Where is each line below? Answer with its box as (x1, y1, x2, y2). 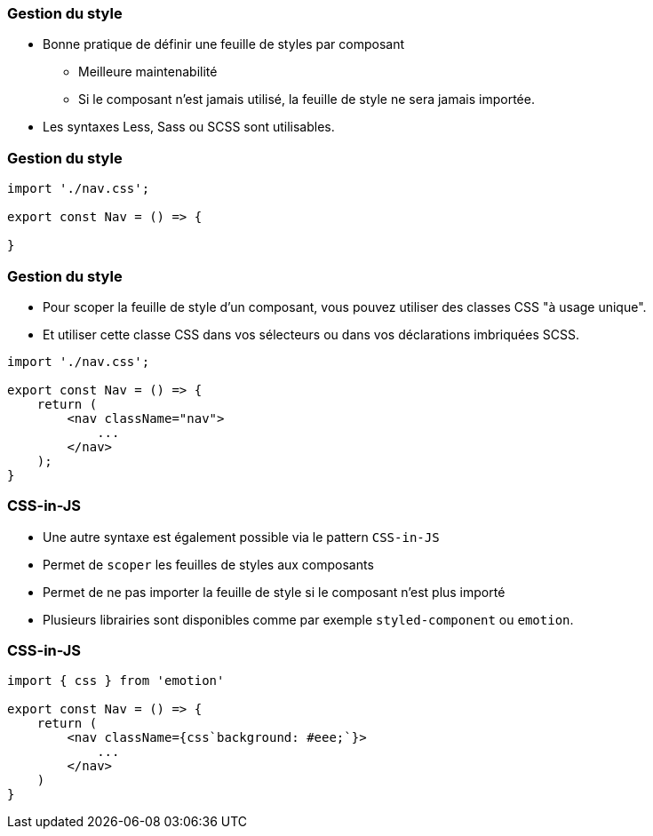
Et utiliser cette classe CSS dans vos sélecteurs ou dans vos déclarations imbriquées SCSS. (43, 326, 579, 342)
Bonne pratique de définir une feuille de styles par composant (43, 36, 405, 52)
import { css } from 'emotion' (7, 673, 225, 689)
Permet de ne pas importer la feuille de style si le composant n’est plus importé (43, 584, 506, 600)
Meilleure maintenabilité (78, 64, 218, 80)
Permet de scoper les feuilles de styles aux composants (43, 556, 374, 572)
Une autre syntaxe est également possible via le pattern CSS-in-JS (43, 529, 440, 545)
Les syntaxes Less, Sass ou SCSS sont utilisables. (43, 119, 335, 135)
